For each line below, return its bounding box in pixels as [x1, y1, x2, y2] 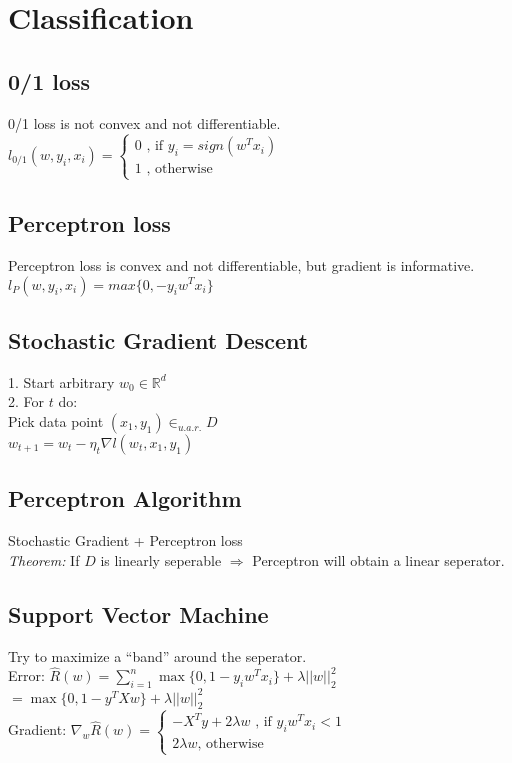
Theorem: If [8, 549, 80, 570]
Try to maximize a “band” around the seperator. [8, 645, 307, 666]
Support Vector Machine [8, 598, 269, 629]
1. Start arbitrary [8, 371, 115, 392]
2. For [8, 391, 45, 412]
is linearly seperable [100, 549, 222, 570]
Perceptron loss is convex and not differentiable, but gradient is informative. [8, 254, 475, 275]
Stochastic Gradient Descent [8, 324, 309, 355]
